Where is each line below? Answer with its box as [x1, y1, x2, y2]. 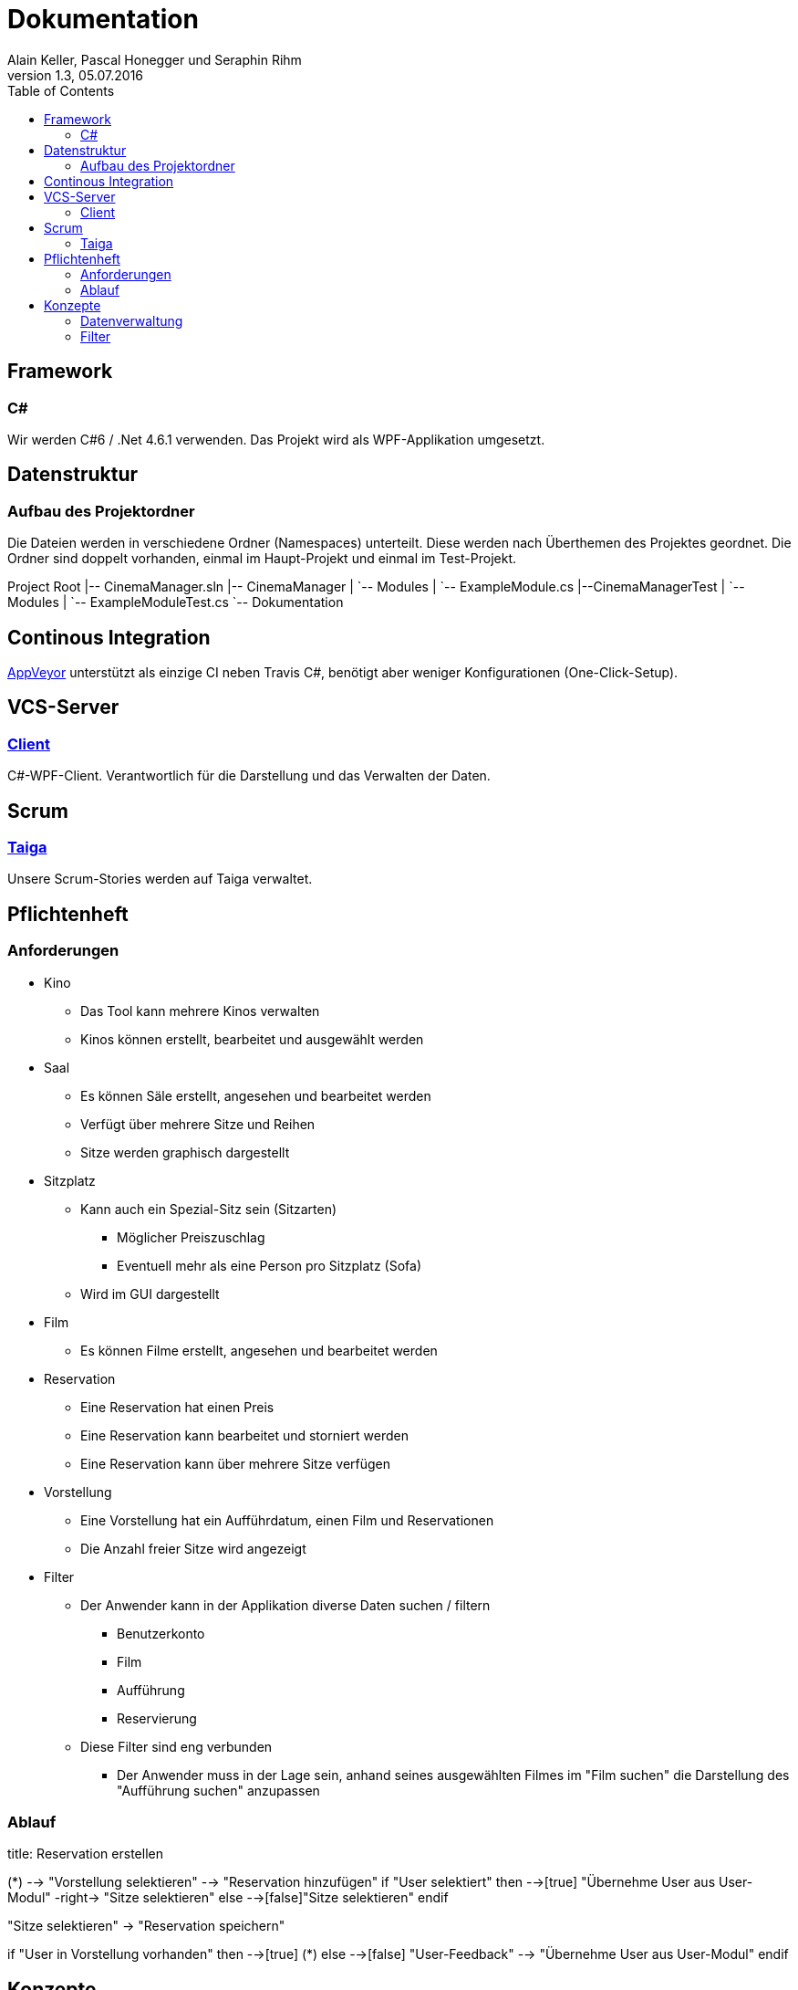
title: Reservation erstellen [7, 1846, 163, 1862]
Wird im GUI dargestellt [80, 1285, 220, 1302]
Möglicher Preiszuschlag [117, 1229, 265, 1245]
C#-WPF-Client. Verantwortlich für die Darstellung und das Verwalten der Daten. [7, 768, 491, 784]
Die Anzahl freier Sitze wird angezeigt [80, 1540, 306, 1556]
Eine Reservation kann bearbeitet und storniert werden [80, 1427, 409, 1443]
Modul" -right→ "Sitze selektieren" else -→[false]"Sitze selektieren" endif [7, 1890, 449, 1906]
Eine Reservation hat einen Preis [80, 1398, 275, 1415]
